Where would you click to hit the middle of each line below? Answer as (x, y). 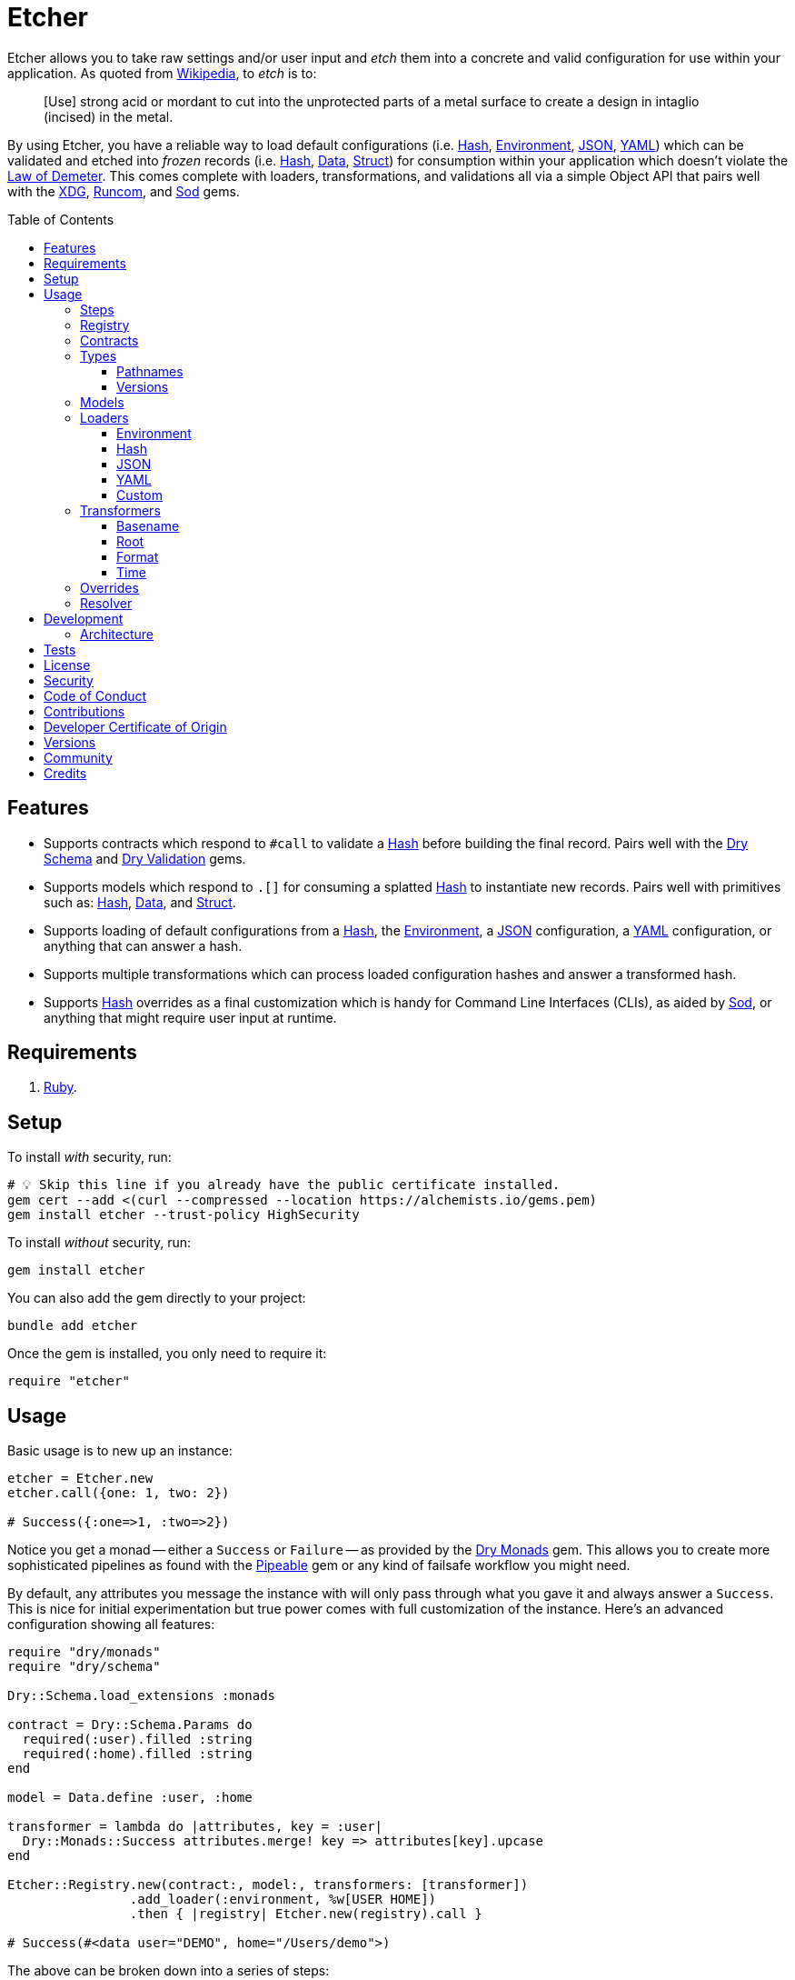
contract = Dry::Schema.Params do (130, 1725)
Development (84, 618)
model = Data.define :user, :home (130, 1798)
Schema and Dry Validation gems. (145, 858)
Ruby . (60, 1087)
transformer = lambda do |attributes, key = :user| (195, 1827)
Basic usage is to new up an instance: (120, 1451)
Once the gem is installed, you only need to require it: (167, 1354)
